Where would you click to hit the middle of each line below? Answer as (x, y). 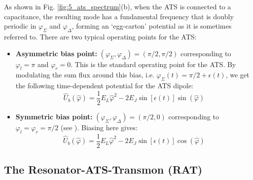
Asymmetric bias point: (56, 53)
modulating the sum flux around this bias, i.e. (85, 75)
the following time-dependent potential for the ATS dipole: (104, 86)
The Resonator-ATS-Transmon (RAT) (103, 169)
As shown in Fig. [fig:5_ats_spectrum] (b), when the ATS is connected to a (118, 6)
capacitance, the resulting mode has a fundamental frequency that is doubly (119, 16)
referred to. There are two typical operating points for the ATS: (100, 36)
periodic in (20, 26)
